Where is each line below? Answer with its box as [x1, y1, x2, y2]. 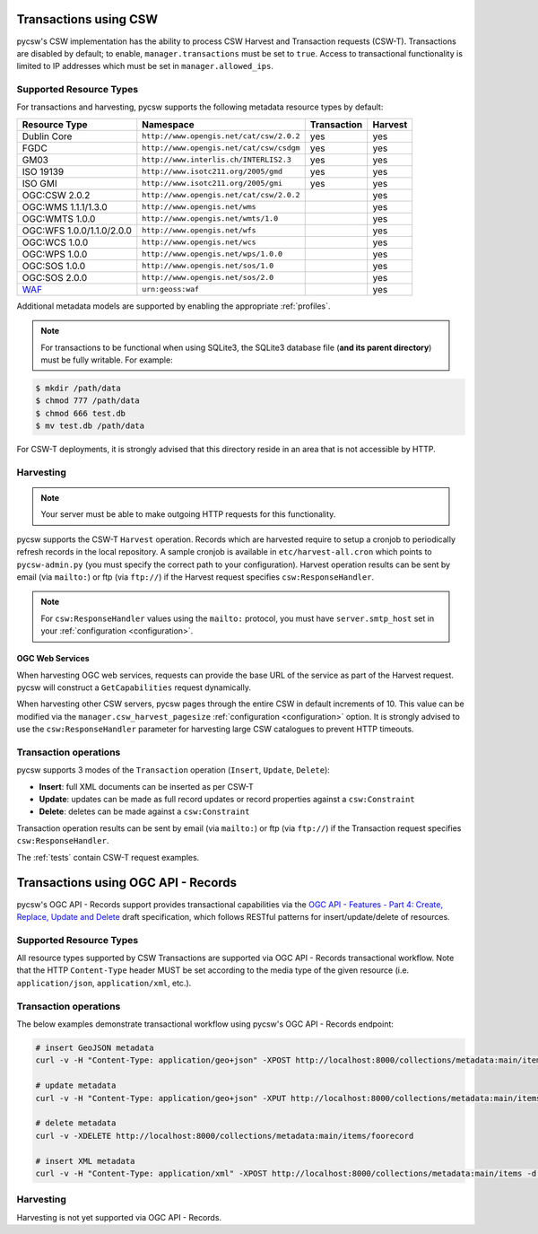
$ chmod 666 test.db [35, 408, 126, 418]
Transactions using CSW [16, 12, 159, 27]
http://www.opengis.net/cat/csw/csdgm [142, 144, 300, 153]
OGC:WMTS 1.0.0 [22, 212, 96, 224]
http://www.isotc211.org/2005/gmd [142, 167, 282, 177]
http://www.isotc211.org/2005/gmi [142, 179, 282, 188]
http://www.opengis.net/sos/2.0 [142, 273, 274, 283]
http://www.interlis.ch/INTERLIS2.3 [142, 155, 291, 165]
